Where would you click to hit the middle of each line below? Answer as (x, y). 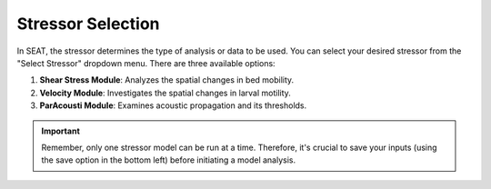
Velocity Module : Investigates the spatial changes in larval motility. (165, 93)
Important (61, 131)
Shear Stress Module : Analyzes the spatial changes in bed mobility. (167, 80)
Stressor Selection (88, 24)
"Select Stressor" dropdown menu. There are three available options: (146, 63)
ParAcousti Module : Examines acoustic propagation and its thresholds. (173, 105)
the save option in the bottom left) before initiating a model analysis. (168, 160)
